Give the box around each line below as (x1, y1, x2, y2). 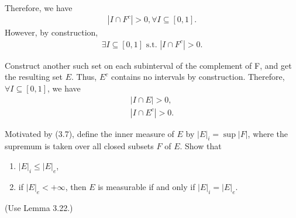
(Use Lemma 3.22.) (5, 201, 73, 213)
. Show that (180, 140, 222, 152)
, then (65, 180, 87, 192)
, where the (247, 127, 288, 139)
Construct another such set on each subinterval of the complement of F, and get (5, 59, 292, 71)
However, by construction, (5, 26, 98, 38)
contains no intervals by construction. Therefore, (111, 71, 285, 83)
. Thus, (71, 71, 97, 83)
